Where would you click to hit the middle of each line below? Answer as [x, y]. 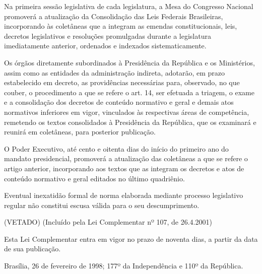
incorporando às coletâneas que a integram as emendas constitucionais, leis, [121, 26]
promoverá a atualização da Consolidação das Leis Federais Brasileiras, [114, 16]
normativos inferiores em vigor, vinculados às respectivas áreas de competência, [127, 112]
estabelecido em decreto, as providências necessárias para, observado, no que [122, 82]
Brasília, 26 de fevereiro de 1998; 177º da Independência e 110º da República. [124, 266]
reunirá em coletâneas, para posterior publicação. [80, 132]
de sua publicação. [32, 249]
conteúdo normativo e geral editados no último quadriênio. [94, 178]
